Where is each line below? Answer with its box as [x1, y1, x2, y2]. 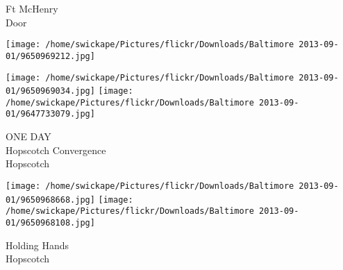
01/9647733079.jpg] [6, 109, 95, 119]
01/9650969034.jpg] [6, 86, 95, 96]
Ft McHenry [6, 1, 58, 15]
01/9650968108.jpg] [6, 217, 95, 228]
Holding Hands [6, 237, 69, 252]
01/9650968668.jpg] [6, 194, 95, 205]
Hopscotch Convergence [6, 142, 106, 157]
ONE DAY [6, 129, 51, 144]
